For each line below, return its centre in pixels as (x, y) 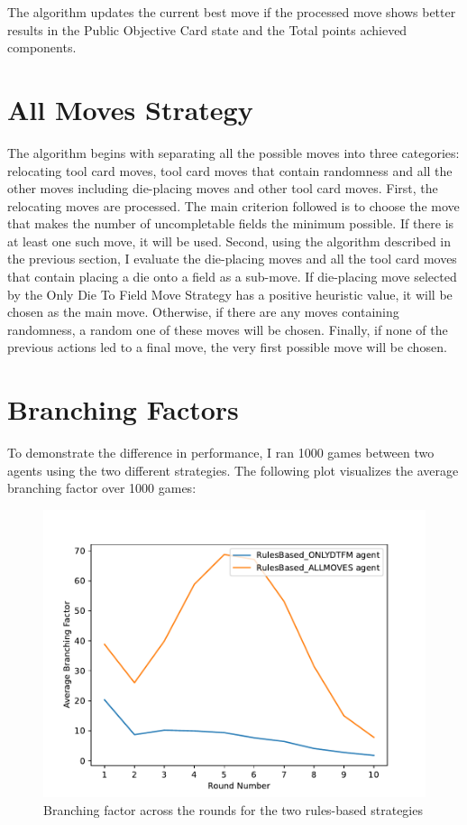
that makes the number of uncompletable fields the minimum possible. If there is (231, 223)
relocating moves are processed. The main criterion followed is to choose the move (233, 205)
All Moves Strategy (130, 109)
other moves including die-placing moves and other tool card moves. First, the (223, 188)
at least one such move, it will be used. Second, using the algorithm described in (229, 241)
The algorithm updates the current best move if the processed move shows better (232, 12)
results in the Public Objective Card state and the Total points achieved (207, 29)
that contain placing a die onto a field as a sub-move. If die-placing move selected (232, 277)
